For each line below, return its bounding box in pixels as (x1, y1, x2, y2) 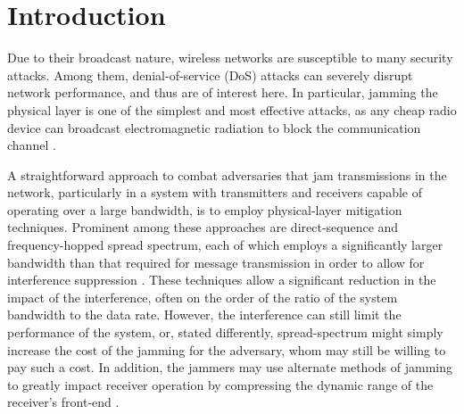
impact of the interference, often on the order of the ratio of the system (7, 287, 398, 306)
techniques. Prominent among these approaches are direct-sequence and (7, 218, 399, 236)
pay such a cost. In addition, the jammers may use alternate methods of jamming (7, 358, 452, 377)
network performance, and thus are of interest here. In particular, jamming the (7, 83, 438, 102)
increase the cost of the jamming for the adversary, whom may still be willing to (7, 340, 446, 359)
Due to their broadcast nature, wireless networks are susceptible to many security (7, 48, 453, 67)
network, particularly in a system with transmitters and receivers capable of (7, 183, 422, 202)
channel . (7, 136, 56, 154)
